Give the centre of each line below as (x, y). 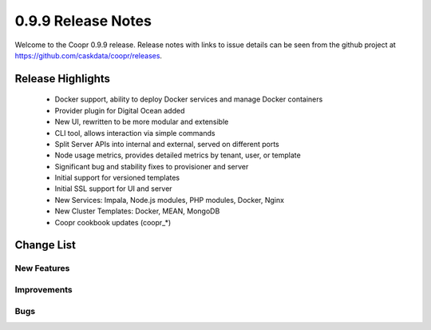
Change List (45, 245)
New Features (42, 268)
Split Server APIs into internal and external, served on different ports (167, 144)
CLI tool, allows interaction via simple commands (135, 133)
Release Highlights (63, 79)
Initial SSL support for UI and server (113, 189)
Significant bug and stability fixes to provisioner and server (152, 166)
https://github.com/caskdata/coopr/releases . (89, 55)
